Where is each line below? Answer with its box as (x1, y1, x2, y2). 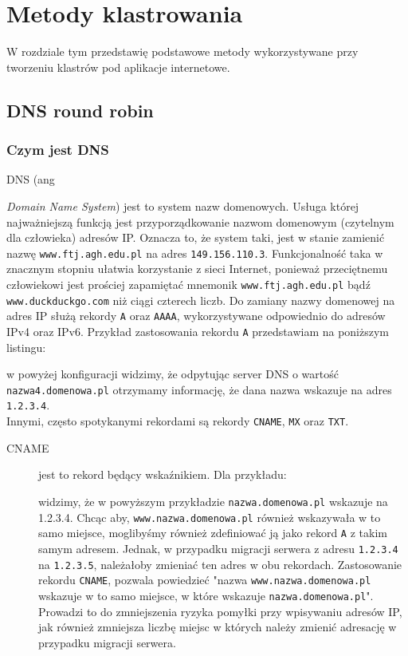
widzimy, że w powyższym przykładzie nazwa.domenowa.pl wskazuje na (38, 492, 388, 509)
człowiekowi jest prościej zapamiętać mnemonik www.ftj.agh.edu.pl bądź (6, 275, 371, 292)
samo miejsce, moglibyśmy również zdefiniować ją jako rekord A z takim (38, 524, 387, 541)
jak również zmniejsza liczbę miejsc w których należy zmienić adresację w (38, 618, 397, 635)
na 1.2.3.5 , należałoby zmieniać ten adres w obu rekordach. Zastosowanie (38, 555, 402, 572)
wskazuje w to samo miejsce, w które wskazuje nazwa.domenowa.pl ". (38, 587, 374, 603)
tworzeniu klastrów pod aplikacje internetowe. (6, 58, 230, 75)
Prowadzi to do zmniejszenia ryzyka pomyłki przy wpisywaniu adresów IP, (38, 603, 402, 619)
